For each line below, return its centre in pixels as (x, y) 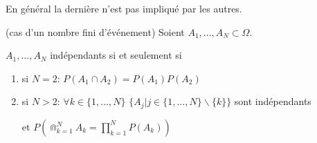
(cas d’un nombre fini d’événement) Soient (95, 31)
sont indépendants (273, 101)
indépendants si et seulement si (116, 55)
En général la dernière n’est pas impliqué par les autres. (124, 8)
